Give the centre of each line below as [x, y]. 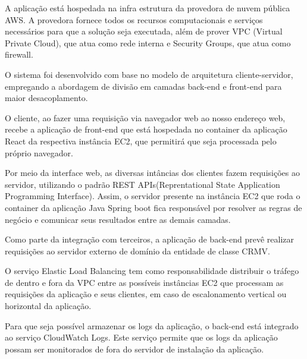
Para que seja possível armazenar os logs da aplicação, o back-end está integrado [152, 325]
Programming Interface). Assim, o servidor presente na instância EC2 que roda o [153, 196]
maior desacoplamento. [46, 98]
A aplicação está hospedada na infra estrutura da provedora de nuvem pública [148, 8]
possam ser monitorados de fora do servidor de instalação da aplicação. [134, 349]
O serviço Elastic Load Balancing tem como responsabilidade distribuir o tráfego [152, 271]
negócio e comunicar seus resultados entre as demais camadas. [118, 219]
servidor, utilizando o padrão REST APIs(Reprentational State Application [142, 184]
